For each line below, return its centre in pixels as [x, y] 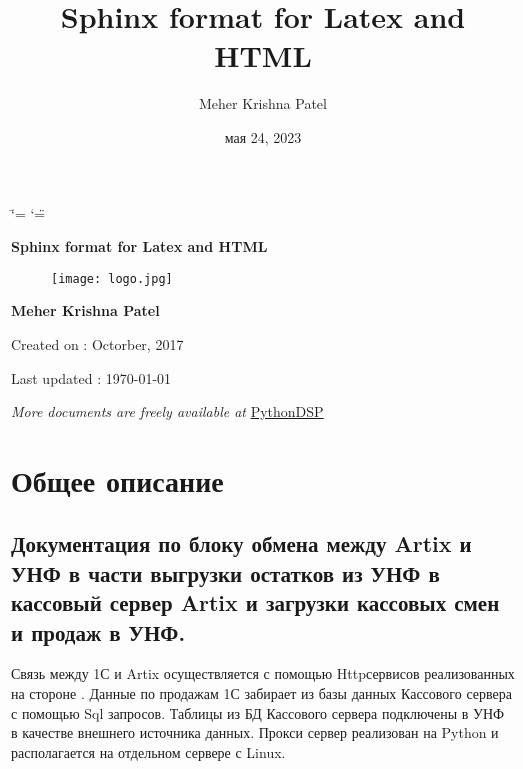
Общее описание [117, 479]
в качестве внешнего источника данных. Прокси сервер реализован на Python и [255, 732]
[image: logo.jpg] [112, 278]
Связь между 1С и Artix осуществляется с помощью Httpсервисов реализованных [263, 673]
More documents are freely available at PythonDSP [167, 411]
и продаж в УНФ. [98, 631]
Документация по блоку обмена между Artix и [241, 543]
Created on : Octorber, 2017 [97, 343]
